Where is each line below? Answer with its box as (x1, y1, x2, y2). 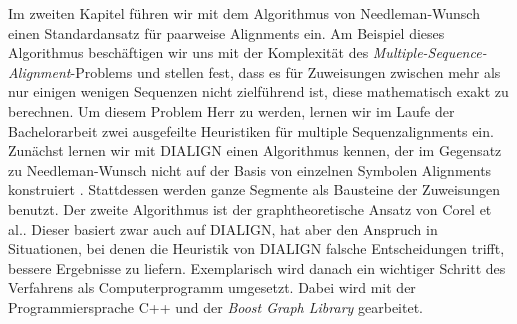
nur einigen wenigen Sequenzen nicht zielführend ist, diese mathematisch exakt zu (8, 81, 509, 102)
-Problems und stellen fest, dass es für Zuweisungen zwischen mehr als (70, 61, 501, 82)
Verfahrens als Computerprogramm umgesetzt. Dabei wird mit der (8, 277, 416, 298)
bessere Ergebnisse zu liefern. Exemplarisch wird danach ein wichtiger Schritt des (8, 257, 506, 278)
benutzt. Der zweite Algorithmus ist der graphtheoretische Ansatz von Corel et (8, 198, 492, 219)
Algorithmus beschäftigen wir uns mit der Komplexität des (8, 42, 369, 63)
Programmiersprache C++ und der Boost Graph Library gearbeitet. (8, 296, 423, 317)
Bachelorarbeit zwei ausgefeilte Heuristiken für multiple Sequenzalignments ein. (8, 120, 494, 141)
